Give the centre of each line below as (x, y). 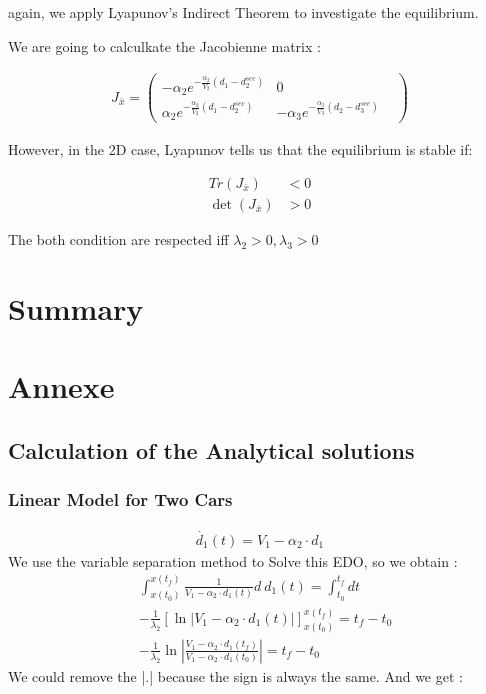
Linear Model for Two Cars (120, 499)
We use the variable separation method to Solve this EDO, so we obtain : (233, 560)
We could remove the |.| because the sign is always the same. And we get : (235, 675)
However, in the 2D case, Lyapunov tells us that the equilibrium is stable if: (240, 149)
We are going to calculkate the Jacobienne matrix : (164, 45)
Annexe (61, 386)
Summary (76, 307)
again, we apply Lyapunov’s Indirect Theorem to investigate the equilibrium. (243, 12)
